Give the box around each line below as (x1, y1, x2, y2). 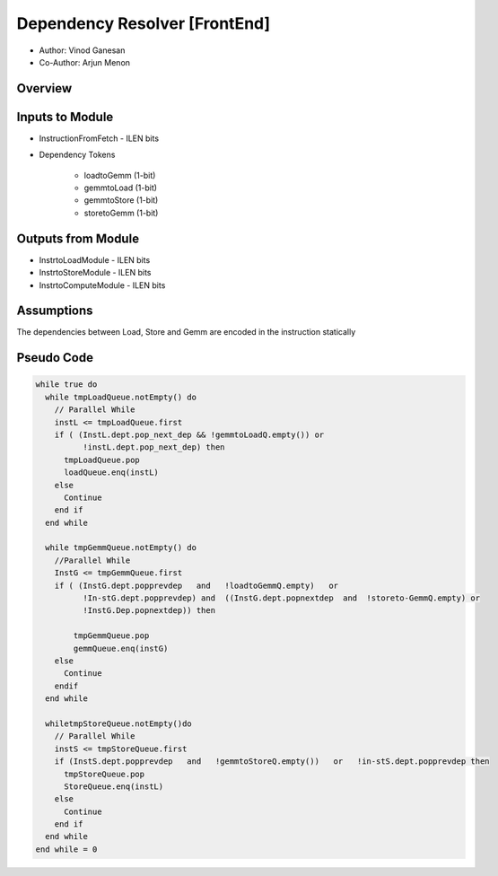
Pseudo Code (16, 350, 94, 365)
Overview (16, 81, 73, 96)
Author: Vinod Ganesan (39, 45, 126, 56)
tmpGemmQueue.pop (73, 631, 150, 641)
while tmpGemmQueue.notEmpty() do (45, 543, 197, 553)
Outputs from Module (16, 231, 139, 246)
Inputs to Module (16, 109, 114, 125)
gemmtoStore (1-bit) (83, 195, 159, 206)
